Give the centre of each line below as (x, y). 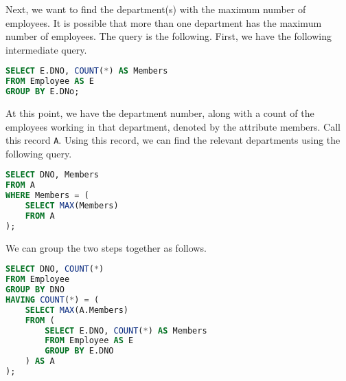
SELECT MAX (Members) (72, 206)
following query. (39, 153)
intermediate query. (46, 49)
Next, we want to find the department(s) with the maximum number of (156, 9)
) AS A (40, 361)
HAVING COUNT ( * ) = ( (53, 300)
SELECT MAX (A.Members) (77, 310)
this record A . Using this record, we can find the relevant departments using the (173, 140)
